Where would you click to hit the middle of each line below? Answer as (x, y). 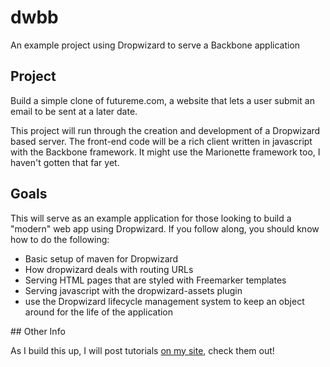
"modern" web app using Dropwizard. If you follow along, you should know (165, 228)
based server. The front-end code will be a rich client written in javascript (161, 141)
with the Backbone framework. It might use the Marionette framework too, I (165, 152)
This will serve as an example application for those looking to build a (151, 218)
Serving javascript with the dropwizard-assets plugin (133, 290)
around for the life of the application (99, 312)
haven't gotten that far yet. (65, 162)
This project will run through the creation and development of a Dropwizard (165, 130)
